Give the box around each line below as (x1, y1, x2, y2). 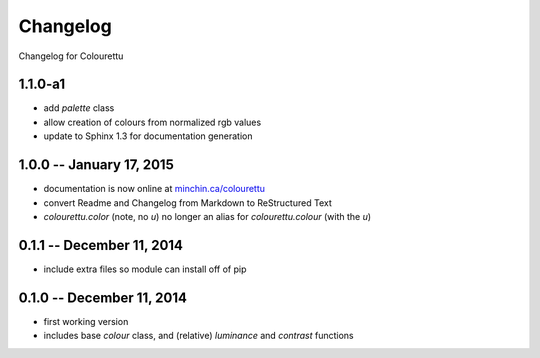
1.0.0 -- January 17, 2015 (18, 156, 174, 174)
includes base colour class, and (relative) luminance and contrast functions (43, 330, 354, 342)
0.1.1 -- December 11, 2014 (18, 236, 184, 254)
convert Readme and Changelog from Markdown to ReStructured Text (43, 196, 332, 209)
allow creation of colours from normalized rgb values (43, 116, 262, 128)
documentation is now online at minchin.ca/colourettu (43, 183, 265, 195)
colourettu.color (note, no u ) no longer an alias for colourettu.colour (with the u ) (43, 210, 372, 222)
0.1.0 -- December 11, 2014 (18, 289, 187, 306)
